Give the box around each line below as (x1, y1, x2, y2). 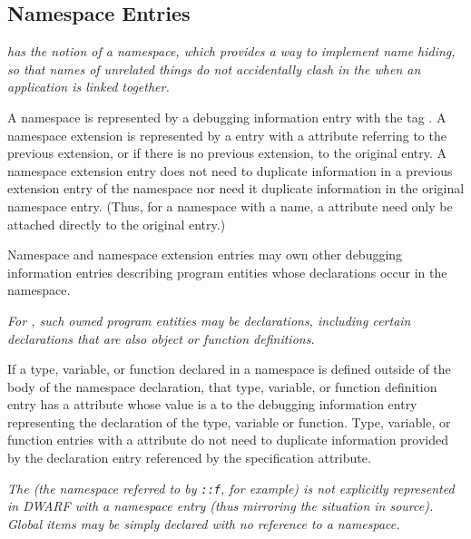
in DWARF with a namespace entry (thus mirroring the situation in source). (7, 496, 434, 515)
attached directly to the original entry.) (7, 214, 226, 233)
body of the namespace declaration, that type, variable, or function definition (7, 377, 437, 396)
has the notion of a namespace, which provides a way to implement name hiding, (7, 42, 456, 61)
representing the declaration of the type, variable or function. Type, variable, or (7, 412, 451, 431)
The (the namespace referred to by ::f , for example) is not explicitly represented (7, 478, 455, 497)
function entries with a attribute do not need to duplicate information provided (7, 430, 449, 449)
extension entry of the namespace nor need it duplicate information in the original (7, 179, 465, 198)
